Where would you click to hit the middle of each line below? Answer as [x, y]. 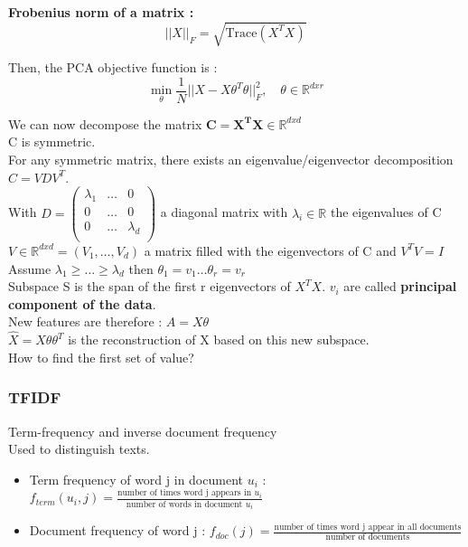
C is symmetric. [52, 141]
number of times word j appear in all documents [368, 527]
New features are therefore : [85, 321]
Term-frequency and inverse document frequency [143, 431]
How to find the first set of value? [101, 357]
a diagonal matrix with [224, 212]
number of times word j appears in [184, 493]
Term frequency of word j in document [136, 479]
